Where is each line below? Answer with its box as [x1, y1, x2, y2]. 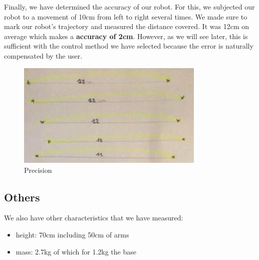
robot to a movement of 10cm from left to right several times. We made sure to [4, 11, 247, 22]
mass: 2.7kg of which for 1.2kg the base [16, 246, 136, 256]
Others [4, 189, 40, 204]
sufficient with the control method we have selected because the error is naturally [4, 41, 253, 51]
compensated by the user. [4, 50, 83, 61]
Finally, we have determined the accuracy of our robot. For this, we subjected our [4, 2, 255, 12]
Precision [24, 164, 52, 175]
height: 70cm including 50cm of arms [16, 229, 129, 239]
